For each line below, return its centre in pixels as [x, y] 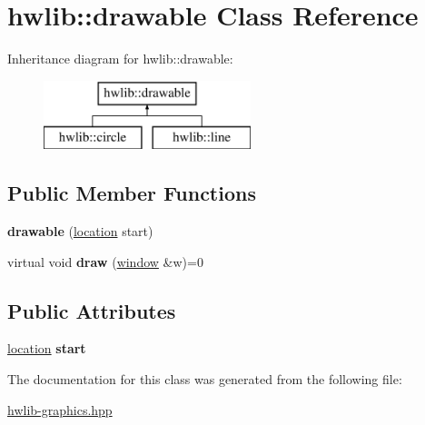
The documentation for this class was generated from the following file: [205, 379]
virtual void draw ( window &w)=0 [105, 261]
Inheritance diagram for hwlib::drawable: [120, 59]
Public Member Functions [132, 193]
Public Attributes [92, 310]
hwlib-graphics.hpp [60, 409]
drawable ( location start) [80, 231]
